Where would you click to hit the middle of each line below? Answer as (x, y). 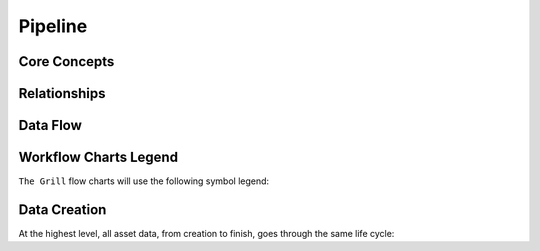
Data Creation (62, 209)
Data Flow (50, 125)
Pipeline (53, 26)
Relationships (62, 93)
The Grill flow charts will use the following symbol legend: (144, 181)
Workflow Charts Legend (98, 157)
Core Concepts (66, 61)
